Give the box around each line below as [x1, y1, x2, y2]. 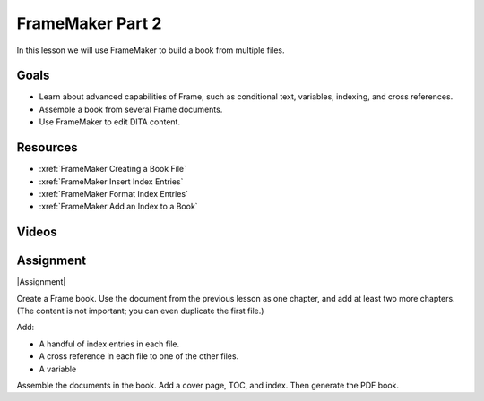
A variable [39, 363, 77, 374]
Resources [16, 140, 78, 156]
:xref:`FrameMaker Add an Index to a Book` [39, 201, 198, 212]
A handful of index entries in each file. [39, 338, 179, 349]
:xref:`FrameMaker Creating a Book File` [39, 164, 187, 175]
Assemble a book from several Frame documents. [39, 104, 223, 115]
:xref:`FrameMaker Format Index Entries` [39, 188, 188, 199]
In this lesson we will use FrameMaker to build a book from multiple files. [16, 45, 286, 55]
